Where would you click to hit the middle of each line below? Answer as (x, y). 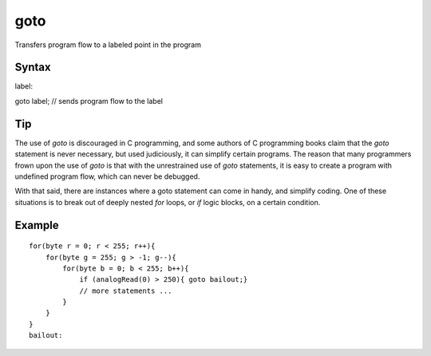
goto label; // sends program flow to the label (89, 101)
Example (37, 225)
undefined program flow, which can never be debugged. (107, 176)
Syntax (33, 67)
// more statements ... (126, 291)
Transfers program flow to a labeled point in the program (108, 45)
